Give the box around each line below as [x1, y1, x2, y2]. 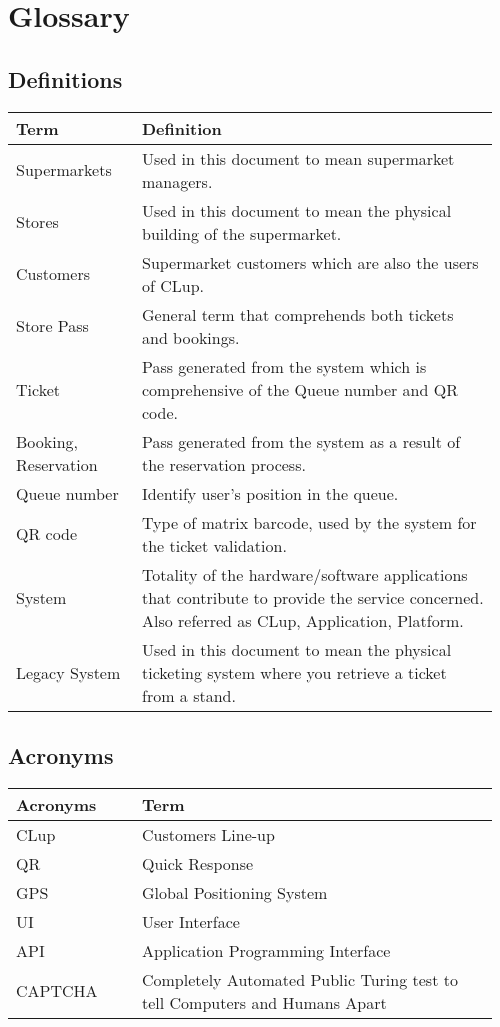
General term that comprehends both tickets [141, 302, 454, 326]
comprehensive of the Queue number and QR [141, 377, 458, 401]
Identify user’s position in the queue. [141, 481, 399, 505]
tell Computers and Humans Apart [141, 990, 387, 1014]
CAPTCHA [16, 979, 98, 1003]
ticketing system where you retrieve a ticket [141, 660, 447, 684]
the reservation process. [141, 452, 306, 476]
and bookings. [141, 325, 240, 349]
